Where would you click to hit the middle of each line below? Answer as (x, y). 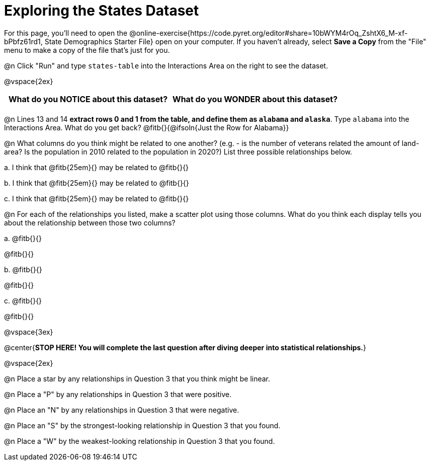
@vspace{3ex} (29, 332)
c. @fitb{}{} (23, 300)
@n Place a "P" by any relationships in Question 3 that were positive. (118, 394)
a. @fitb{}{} (23, 238)
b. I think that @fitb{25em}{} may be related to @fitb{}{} (97, 183)
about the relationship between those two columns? (90, 222)
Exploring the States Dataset (102, 11)
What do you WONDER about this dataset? (255, 99)
